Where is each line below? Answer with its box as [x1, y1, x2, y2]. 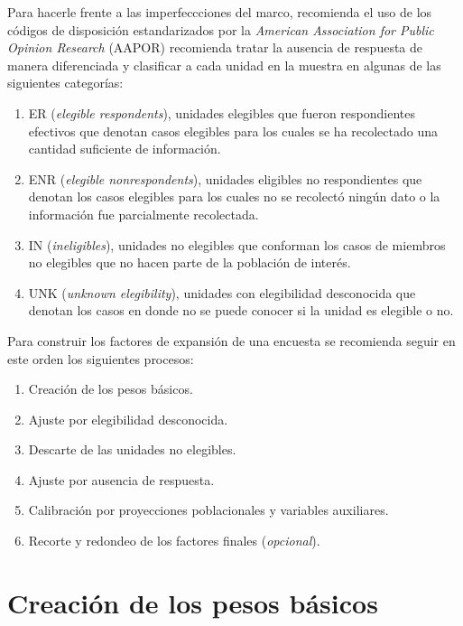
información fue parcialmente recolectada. [28, 204, 259, 223]
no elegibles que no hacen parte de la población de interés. [28, 253, 351, 272]
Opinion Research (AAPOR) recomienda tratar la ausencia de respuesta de [7, 38, 423, 57]
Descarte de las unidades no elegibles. [28, 440, 236, 459]
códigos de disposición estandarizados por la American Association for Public [7, 20, 434, 39]
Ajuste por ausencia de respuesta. [28, 470, 215, 489]
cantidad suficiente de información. [28, 139, 221, 158]
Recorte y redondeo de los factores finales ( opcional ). [28, 531, 320, 550]
